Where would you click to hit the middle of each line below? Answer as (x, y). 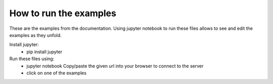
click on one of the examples (57, 73)
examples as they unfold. (35, 35)
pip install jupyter (44, 52)
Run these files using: (32, 59)
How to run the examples (63, 13)
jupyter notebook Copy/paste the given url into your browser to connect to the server (115, 66)
